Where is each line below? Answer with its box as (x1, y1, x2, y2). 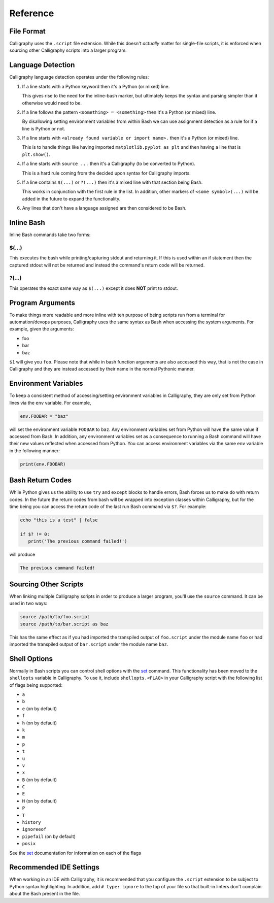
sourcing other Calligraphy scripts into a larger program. (9, 47, 127, 53)
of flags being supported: (9, 682, 63, 688)
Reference (9, 8, 54, 19)
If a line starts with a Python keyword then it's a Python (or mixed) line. (22, 83, 170, 89)
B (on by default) (22, 777, 57, 783)
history (22, 820, 42, 825)
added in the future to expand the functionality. (22, 195, 121, 202)
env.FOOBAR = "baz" (20, 413, 68, 419)
